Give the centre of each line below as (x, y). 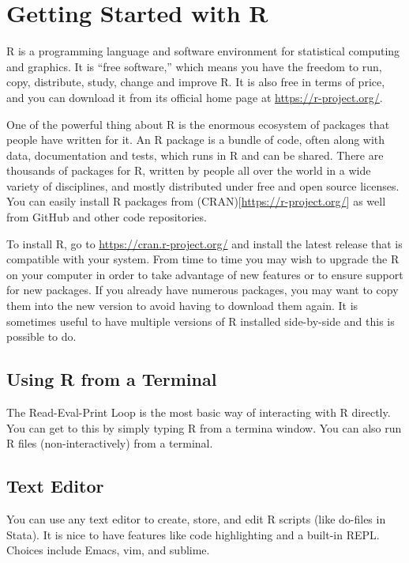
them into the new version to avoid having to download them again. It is (182, 306)
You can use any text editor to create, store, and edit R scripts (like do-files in (196, 519)
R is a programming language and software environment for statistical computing (203, 51)
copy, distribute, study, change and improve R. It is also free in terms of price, (196, 82)
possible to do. (41, 336)
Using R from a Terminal (112, 379)
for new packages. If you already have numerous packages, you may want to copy (203, 290)
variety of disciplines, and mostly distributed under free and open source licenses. (203, 185)
